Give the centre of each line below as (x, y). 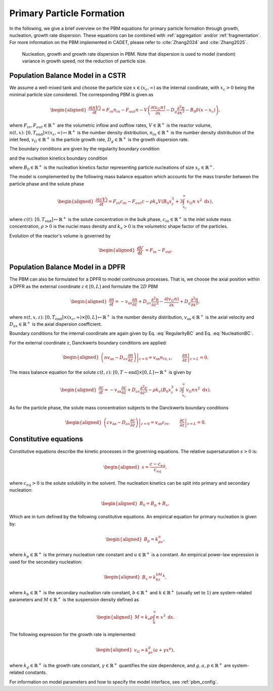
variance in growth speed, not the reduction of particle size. (84, 61)
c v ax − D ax (119, 423)
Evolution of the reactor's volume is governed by (60, 236)
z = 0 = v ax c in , (155, 423)
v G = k (141, 650)
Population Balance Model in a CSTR (68, 75)
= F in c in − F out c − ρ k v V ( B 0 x (140, 202)
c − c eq (157, 465)
